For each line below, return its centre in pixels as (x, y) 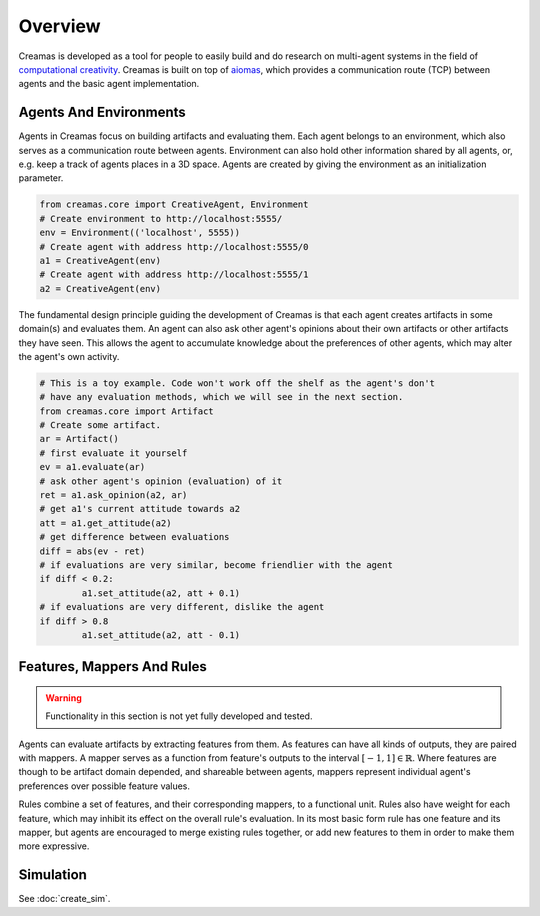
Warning (63, 697)
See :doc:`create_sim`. (64, 899)
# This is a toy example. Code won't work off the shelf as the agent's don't (237, 383)
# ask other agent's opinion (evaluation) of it (161, 481)
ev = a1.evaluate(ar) (92, 467)
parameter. (41, 178)
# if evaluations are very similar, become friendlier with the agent (216, 564)
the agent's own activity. (69, 356)
